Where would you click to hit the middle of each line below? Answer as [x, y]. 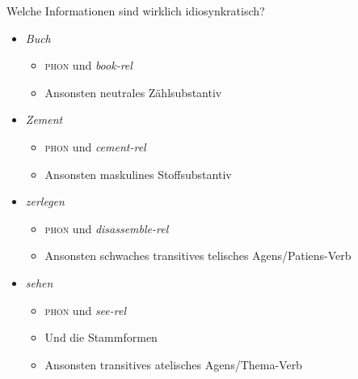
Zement [44, 119]
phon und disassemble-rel [107, 228]
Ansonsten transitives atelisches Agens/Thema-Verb [173, 364]
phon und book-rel [88, 65]
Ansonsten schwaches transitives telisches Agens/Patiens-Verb [198, 256]
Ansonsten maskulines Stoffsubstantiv [138, 174]
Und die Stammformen [101, 337]
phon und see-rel [85, 310]
